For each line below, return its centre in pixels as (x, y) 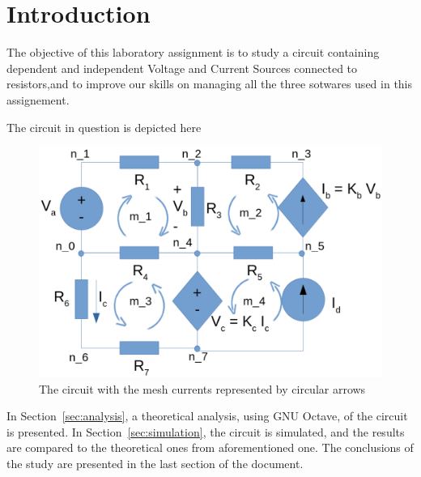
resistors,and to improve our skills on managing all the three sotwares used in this (210, 84)
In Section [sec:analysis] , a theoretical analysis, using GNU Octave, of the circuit (207, 416)
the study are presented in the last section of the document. (155, 463)
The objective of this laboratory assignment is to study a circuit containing (193, 52)
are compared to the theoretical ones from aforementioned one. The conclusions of (210, 447)
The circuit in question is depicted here (104, 127)
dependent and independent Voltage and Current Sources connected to (182, 68)
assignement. (38, 99)
